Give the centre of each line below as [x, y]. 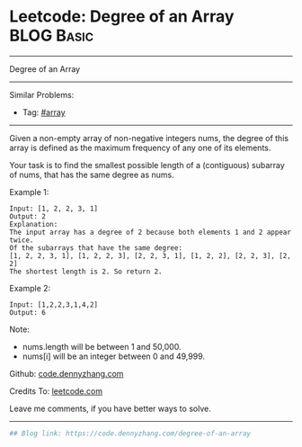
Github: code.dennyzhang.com [67, 373]
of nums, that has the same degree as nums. [92, 174]
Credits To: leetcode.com [56, 391]
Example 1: [29, 192]
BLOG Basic [52, 36]
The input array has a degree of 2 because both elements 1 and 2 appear [151, 232]
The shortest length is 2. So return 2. [86, 272]
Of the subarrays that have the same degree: [96, 248]
